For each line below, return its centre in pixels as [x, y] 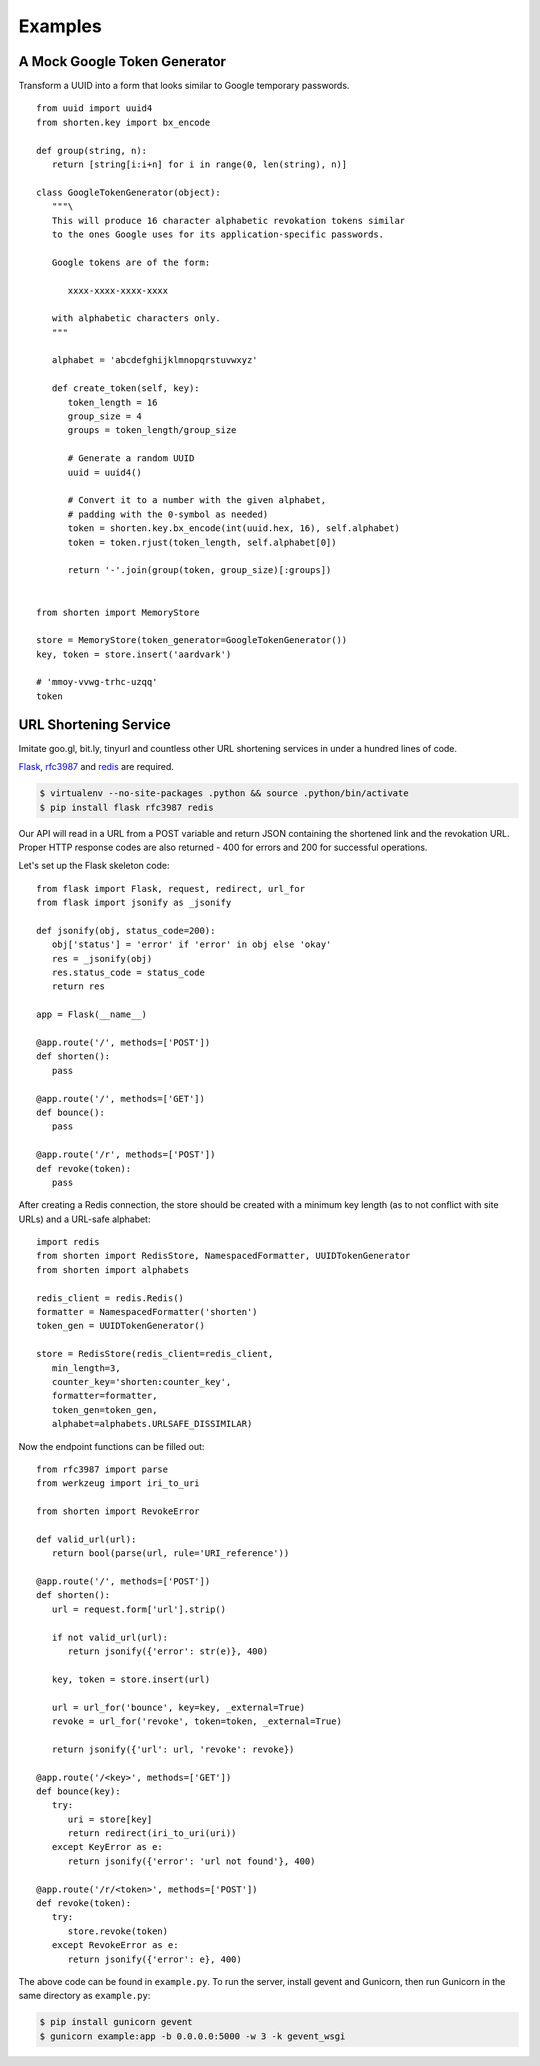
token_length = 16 [112, 402]
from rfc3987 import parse [102, 1469]
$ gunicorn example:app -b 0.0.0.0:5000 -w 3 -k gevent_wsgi [192, 2036]
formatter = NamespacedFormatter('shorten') [147, 1312]
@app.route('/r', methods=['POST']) [126, 1154]
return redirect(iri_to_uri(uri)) [152, 1833]
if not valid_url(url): [110, 1637]
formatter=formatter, [104, 1396]
